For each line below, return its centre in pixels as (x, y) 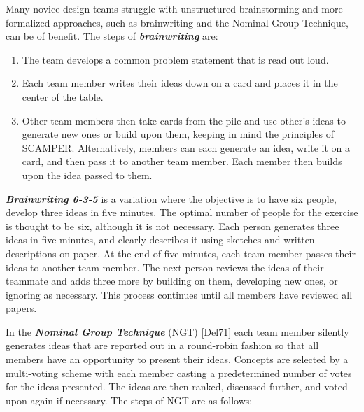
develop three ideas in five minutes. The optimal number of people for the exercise (182, 212)
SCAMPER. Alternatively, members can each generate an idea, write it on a (186, 147)
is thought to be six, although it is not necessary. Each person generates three (173, 226)
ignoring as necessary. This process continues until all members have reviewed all (179, 294)
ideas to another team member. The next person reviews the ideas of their (165, 267)
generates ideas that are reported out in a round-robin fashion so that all (162, 345)
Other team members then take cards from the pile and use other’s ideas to (184, 120)
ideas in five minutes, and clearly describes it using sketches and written (160, 240)
